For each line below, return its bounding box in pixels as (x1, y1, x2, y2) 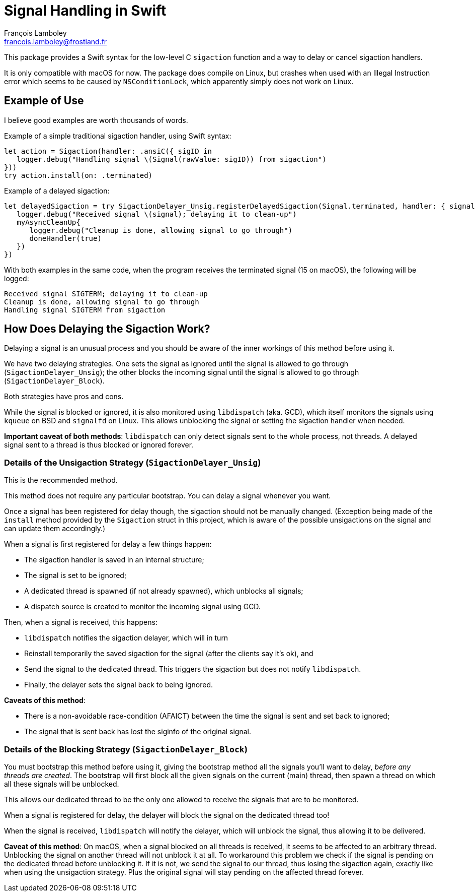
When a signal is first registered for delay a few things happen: (4, 540, 212, 549)
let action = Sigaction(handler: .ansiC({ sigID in (4, 147, 212, 155)
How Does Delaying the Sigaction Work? (4, 323, 210, 336)
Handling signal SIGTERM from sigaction (4, 305, 166, 314)
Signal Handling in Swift (4, 2, 167, 19)
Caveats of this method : (4, 696, 86, 705)
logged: (4, 274, 29, 283)
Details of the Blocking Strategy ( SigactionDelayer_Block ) (4, 744, 248, 754)
